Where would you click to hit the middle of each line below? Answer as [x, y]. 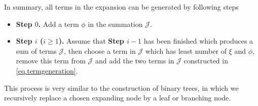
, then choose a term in [100, 50]
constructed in [206, 61]
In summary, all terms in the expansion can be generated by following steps [121, 7]
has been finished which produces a [198, 41]
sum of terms [36, 50]
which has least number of [186, 50]
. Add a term [59, 24]
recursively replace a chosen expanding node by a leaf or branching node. [118, 98]
